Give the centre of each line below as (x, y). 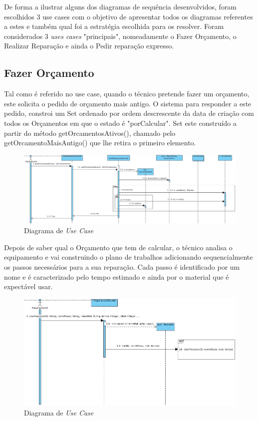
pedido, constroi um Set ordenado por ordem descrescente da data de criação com (129, 113)
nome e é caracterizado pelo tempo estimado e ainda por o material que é (117, 276)
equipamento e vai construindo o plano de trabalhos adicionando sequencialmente (129, 257)
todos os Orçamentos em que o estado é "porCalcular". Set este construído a (121, 123)
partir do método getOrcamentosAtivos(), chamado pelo (90, 133)
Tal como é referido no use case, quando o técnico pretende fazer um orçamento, (127, 94)
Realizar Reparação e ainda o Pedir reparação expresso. (89, 46)
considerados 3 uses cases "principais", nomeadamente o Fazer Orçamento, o (120, 36)
